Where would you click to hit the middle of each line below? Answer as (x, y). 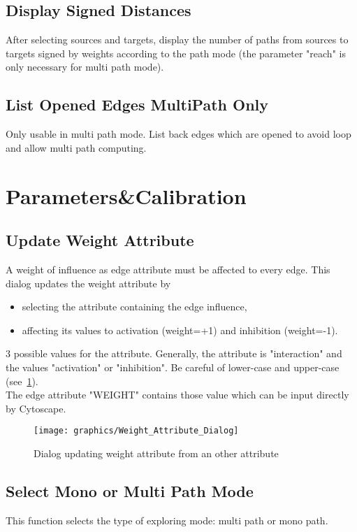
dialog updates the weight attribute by (88, 283)
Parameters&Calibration (126, 195)
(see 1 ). (22, 381)
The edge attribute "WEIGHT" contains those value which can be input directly (177, 395)
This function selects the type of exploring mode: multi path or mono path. (167, 520)
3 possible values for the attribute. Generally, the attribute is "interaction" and (174, 353)
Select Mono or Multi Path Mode (130, 490)
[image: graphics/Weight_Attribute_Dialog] (136, 431)
